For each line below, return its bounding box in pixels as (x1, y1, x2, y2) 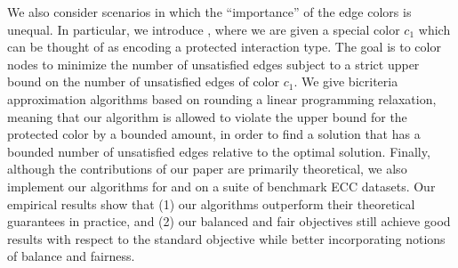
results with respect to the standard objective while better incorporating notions (7, 229, 446, 248)
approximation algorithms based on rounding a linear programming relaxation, (7, 89, 437, 108)
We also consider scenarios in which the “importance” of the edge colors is (7, 3, 412, 20)
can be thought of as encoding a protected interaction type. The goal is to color (7, 37, 441, 56)
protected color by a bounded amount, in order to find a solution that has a (7, 125, 421, 143)
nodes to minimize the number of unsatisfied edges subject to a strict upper (7, 54, 420, 73)
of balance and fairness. (7, 247, 135, 265)
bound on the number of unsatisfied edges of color (7, 72, 279, 91)
